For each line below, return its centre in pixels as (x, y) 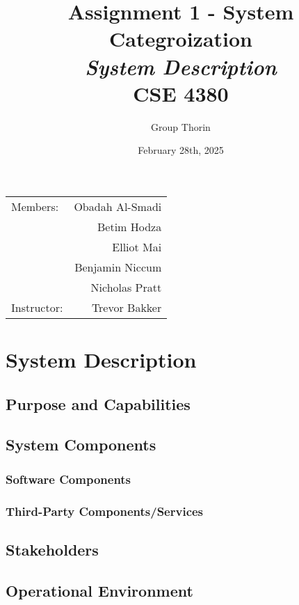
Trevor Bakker (127, 307)
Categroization (181, 39)
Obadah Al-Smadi (118, 206)
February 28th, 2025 (181, 150)
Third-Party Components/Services (105, 511)
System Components (81, 445)
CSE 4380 (181, 93)
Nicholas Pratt (126, 287)
